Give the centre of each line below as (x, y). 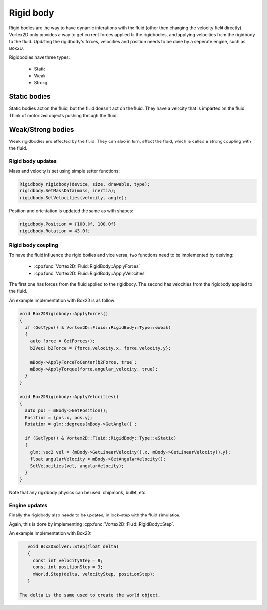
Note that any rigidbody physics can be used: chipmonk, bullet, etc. (78, 493)
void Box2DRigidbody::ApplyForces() (64, 313)
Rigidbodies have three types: (40, 57)
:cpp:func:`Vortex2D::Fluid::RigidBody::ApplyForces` (87, 266)
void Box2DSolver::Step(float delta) (73, 546)
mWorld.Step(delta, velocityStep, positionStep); (94, 574)
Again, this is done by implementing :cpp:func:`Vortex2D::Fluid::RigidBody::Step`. (92, 524)
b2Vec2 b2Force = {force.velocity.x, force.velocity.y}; (100, 348)
